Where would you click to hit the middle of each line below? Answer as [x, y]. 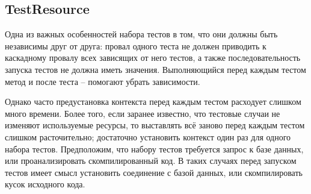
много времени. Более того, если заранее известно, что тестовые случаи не [143, 113]
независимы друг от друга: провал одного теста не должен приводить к [136, 45]
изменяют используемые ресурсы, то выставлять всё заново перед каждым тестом [155, 125]
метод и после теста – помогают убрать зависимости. [103, 81]
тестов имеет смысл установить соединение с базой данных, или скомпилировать [154, 172]
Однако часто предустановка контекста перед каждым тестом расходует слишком [153, 102]
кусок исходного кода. [45, 184]
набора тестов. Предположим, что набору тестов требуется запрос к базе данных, [154, 149]
